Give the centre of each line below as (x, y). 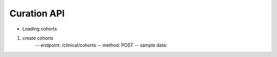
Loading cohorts (40, 29)
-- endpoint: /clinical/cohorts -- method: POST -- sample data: (101, 45)
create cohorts (38, 38)
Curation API (37, 13)
